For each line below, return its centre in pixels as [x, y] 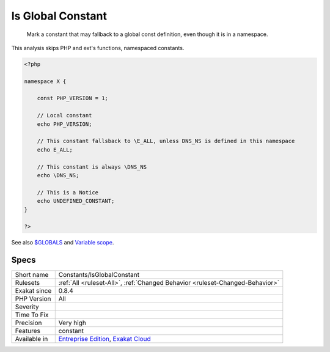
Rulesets [27, 283]
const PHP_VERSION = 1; [72, 98]
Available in [31, 339]
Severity [27, 307]
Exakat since [33, 291]
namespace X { [45, 81]
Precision [28, 323]
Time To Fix [32, 315]
